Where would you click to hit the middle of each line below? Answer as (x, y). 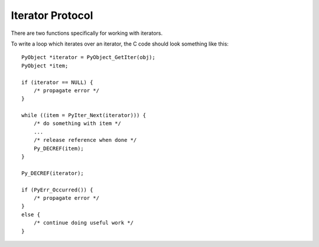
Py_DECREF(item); (58, 148)
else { (31, 214)
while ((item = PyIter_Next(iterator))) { (84, 116)
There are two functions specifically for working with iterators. (87, 33)
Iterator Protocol (52, 15)
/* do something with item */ (77, 123)
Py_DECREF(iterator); (53, 173)
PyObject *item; (45, 66)
